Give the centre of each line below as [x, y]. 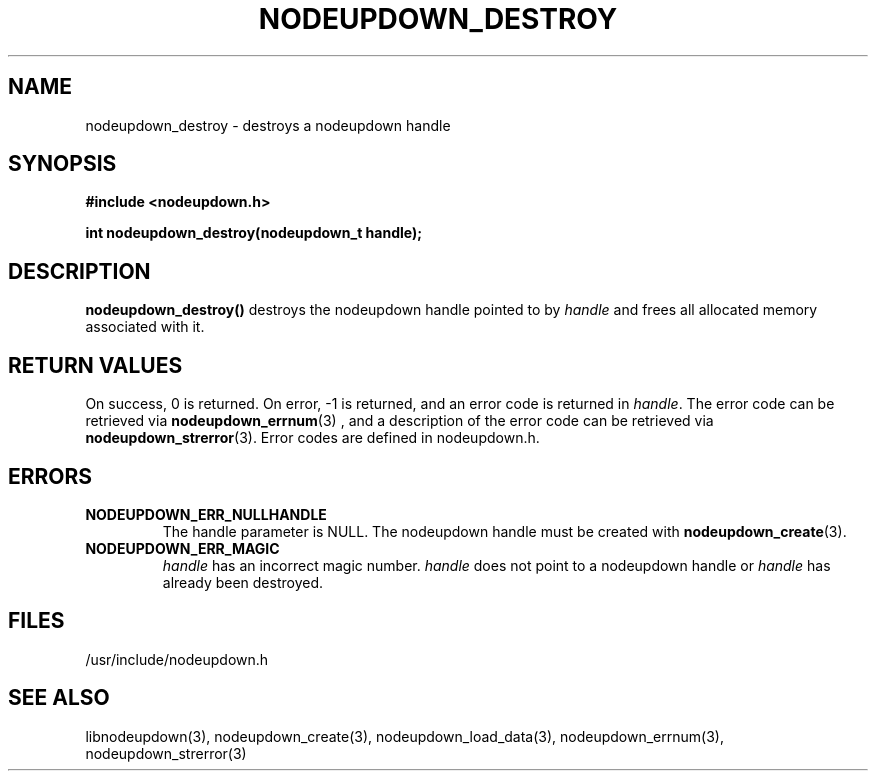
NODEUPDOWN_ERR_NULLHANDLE [206, 514]
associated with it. [145, 327]
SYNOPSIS [62, 164]
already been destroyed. [243, 582]
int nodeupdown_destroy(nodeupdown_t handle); [254, 233]
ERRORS [50, 476]
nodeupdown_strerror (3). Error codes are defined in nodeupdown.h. [312, 438]
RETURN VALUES [95, 365]
